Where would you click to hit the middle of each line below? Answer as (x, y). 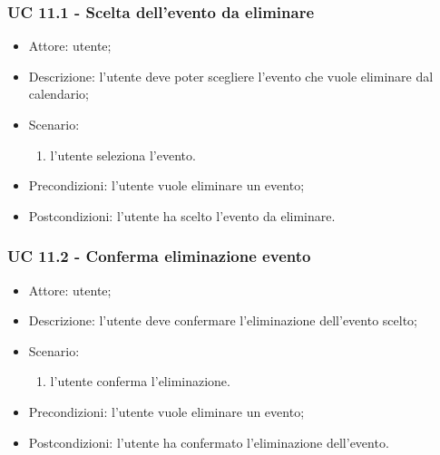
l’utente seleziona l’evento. (123, 155)
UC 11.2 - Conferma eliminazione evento (159, 256)
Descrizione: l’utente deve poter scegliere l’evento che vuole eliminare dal (231, 76)
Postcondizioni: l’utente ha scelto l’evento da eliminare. (182, 215)
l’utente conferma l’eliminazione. (140, 381)
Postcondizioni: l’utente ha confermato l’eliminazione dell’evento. (209, 442)
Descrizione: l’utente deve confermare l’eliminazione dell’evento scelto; (223, 320)
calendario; (59, 94)
